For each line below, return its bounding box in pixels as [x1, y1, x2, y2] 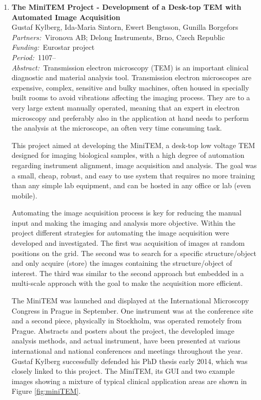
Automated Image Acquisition [11, 11, 121, 22]
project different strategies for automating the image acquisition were [11, 227, 229, 238]
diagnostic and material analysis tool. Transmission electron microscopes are [11, 72, 252, 83]
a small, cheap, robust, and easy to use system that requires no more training [11, 170, 255, 180]
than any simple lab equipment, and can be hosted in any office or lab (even [11, 180, 251, 191]
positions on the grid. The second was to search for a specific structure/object [11, 247, 256, 258]
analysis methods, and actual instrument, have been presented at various [11, 335, 240, 346]
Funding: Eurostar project [11, 42, 95, 52]
